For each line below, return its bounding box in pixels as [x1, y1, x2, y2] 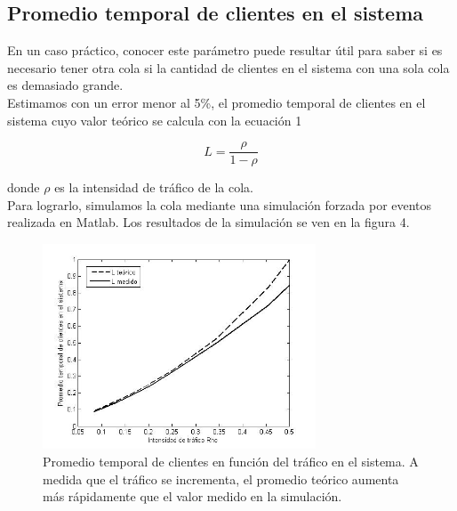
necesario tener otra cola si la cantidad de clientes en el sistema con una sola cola [7, 58, 450, 77]
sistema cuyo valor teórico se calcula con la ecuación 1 [7, 110, 302, 129]
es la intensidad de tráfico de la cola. [54, 178, 253, 197]
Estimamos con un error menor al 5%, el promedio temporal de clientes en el [7, 93, 426, 111]
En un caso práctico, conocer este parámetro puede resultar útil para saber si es [7, 41, 443, 60]
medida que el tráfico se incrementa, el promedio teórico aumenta [43, 469, 399, 488]
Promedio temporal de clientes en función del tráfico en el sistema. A [43, 452, 419, 470]
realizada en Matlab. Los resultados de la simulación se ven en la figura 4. [7, 213, 410, 231]
